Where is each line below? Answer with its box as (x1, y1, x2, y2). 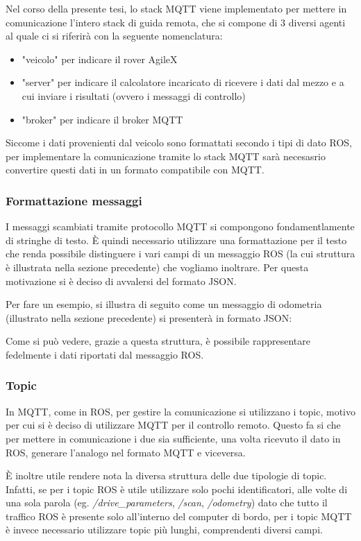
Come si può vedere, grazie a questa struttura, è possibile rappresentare (6, 334, 310, 348)
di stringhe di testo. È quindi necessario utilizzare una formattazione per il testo (6, 232, 347, 247)
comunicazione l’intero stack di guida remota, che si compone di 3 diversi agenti (6, 15, 346, 29)
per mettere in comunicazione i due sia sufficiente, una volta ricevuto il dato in (6, 431, 341, 445)
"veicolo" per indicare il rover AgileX (22, 51, 178, 66)
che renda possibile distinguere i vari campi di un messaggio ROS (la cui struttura (6, 246, 355, 261)
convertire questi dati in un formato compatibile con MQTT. (6, 162, 265, 177)
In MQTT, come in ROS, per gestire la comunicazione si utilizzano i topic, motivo (6, 404, 355, 418)
